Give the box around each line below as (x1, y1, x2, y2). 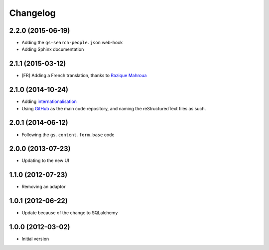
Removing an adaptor (21, 184, 66, 190)
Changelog (9, 7, 56, 18)
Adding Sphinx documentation (21, 46, 84, 52)
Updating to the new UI (21, 158, 69, 164)
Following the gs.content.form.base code (21, 132, 115, 138)
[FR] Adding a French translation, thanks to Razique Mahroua (21, 73, 147, 79)
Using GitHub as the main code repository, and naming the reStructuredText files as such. (21, 105, 206, 111)
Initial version (21, 236, 49, 242)
